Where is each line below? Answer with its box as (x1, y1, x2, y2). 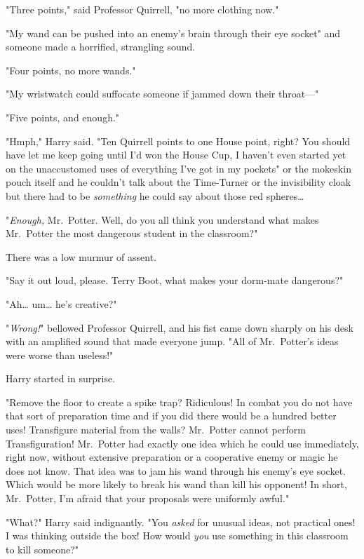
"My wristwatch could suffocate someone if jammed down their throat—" (6, 86, 319, 101)
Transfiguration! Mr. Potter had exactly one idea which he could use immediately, (6, 436, 359, 450)
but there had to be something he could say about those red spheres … (6, 188, 304, 203)
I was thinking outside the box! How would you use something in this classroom (6, 528, 349, 543)
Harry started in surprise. (6, 371, 116, 386)
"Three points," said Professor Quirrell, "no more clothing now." (6, 2, 279, 16)
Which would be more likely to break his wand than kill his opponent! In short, (6, 477, 347, 492)
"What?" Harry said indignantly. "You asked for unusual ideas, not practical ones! (6, 514, 356, 529)
